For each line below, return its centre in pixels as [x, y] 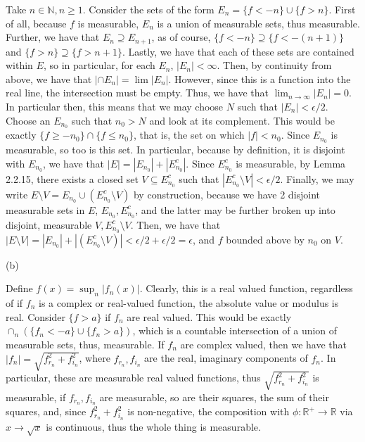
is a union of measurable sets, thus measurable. [258, 23]
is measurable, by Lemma [291, 163]
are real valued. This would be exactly [209, 316]
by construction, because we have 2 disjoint [227, 194]
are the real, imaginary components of [226, 358]
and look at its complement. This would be [242, 120]
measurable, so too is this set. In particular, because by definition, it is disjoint [175, 150]
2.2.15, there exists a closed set [72, 178]
